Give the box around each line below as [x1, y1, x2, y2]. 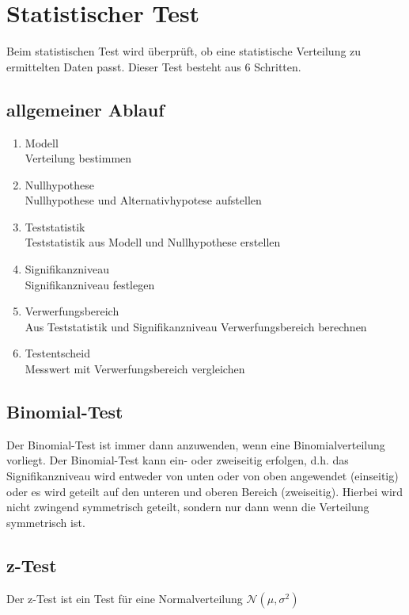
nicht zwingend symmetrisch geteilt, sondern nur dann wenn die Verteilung [6, 498, 369, 515]
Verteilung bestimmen [25, 150, 132, 166]
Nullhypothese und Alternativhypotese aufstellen [25, 192, 262, 208]
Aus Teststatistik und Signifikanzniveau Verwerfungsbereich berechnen [25, 318, 367, 334]
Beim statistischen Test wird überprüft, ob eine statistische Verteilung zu [6, 43, 362, 59]
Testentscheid [25, 345, 90, 361]
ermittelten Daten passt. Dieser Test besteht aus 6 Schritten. [6, 58, 301, 74]
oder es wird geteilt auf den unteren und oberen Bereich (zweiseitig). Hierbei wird [6, 483, 403, 499]
